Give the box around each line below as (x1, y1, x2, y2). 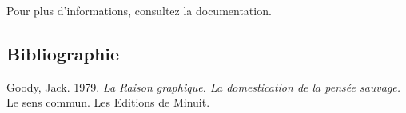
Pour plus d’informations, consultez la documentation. (6, 2, 272, 18)
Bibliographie (6, 41, 120, 65)
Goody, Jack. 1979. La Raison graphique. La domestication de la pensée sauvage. (6, 78, 401, 95)
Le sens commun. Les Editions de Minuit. (6, 94, 210, 111)
